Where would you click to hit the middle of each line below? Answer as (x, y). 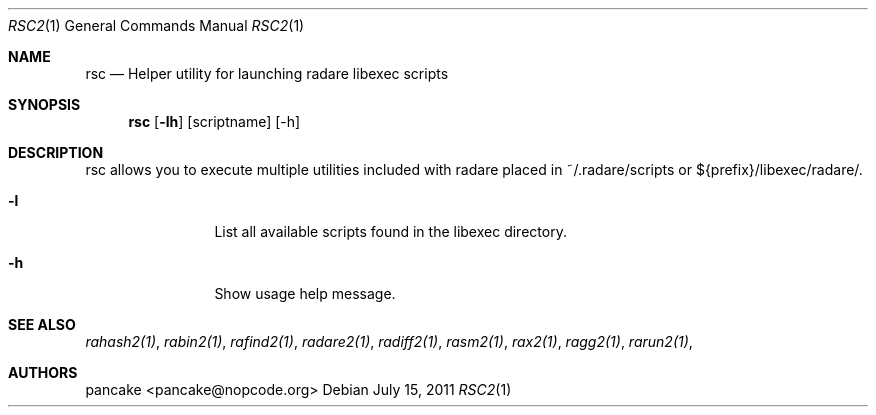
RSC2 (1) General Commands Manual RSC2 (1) (156, 25)
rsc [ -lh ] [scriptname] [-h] (214, 121)
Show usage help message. (305, 293)
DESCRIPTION (56, 152)
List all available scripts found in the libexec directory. (390, 231)
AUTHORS (43, 372)
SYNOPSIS (44, 104)
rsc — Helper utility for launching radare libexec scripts (267, 73)
